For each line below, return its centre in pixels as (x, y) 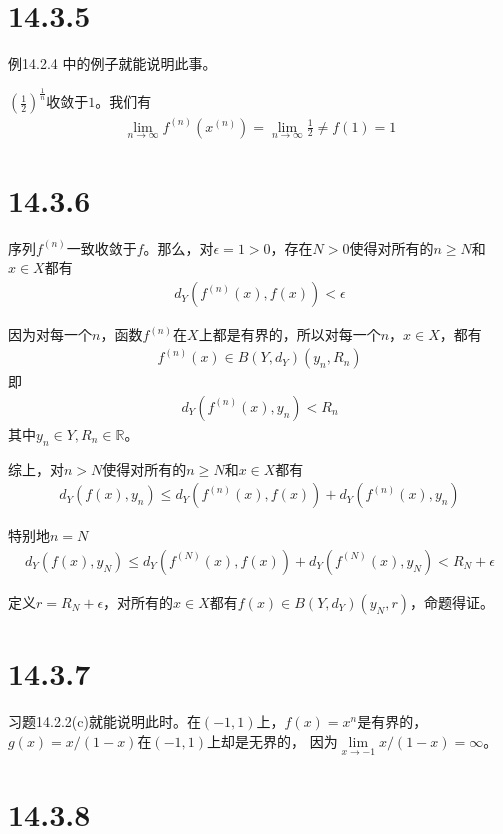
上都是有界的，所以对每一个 (289, 334)
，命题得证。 (452, 601)
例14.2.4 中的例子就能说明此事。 (112, 63)
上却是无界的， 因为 (272, 740)
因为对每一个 (50, 334)
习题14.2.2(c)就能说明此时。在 (104, 720)
